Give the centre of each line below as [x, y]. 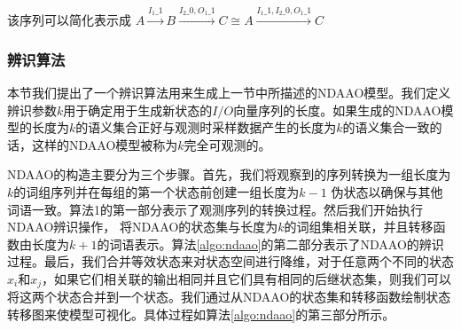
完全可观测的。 [227, 144]
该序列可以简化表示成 [69, 20]
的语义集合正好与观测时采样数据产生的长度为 [206, 127]
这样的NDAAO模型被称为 [105, 144]
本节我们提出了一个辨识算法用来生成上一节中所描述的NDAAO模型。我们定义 [229, 93]
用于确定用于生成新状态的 [138, 110]
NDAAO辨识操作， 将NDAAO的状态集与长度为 [143, 227]
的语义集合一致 [386, 127]
